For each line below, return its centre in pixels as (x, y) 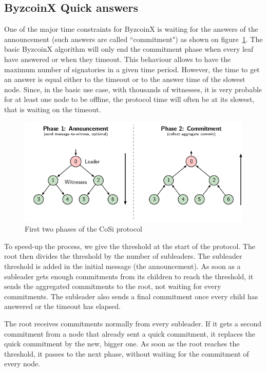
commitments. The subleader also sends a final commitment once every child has (131, 296)
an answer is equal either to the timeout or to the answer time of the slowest (125, 79)
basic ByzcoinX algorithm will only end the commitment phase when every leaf (129, 49)
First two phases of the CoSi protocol (83, 229)
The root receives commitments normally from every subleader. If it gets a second (133, 324)
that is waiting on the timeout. (53, 109)
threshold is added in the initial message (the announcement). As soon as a (122, 266)
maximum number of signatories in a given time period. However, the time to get (132, 69)
